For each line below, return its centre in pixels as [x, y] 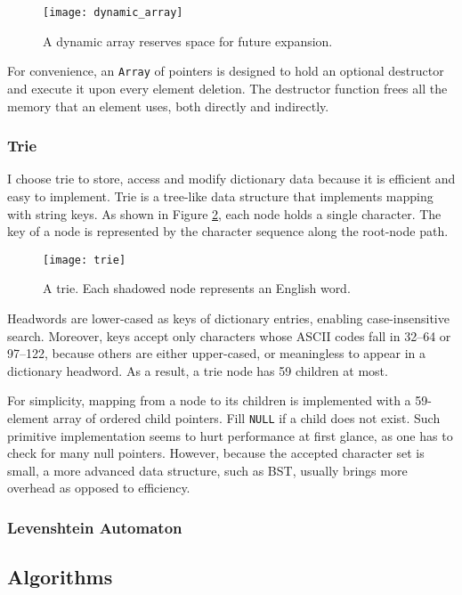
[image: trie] [85, 260]
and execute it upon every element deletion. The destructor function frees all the [227, 88]
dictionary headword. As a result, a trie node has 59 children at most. [198, 370]
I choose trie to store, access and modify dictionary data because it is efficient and [231, 179]
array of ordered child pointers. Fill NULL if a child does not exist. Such [247, 417]
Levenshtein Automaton [95, 527]
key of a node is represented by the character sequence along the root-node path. [228, 231]
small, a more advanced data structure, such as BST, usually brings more [207, 470]
